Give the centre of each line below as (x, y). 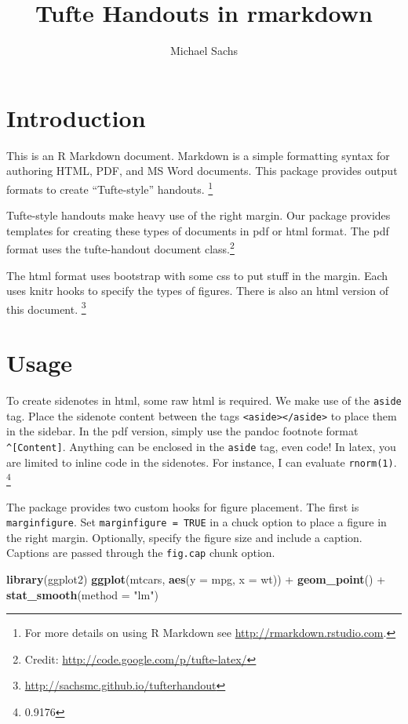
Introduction (76, 117)
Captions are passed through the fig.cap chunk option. (141, 553)
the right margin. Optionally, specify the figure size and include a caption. (184, 537)
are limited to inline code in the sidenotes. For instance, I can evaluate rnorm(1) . (202, 462)
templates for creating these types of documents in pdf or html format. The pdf (198, 230)
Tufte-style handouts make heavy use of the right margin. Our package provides (199, 215)
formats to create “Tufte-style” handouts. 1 (110, 187)
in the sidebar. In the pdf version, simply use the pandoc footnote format (182, 431)
